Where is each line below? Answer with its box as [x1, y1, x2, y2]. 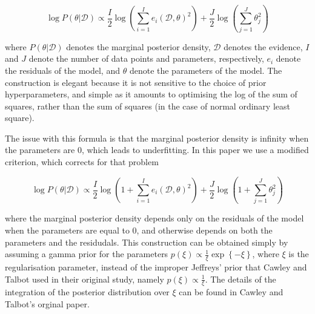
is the [288, 247, 309, 260]
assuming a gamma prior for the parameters [5, 247, 168, 260]
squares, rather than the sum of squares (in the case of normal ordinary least [5, 99, 290, 112]
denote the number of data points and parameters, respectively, [28, 52, 264, 65]
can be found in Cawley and [179, 286, 283, 298]
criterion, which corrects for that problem [5, 155, 159, 168]
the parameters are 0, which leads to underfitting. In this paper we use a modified [5, 143, 309, 156]
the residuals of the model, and [5, 64, 120, 76]
